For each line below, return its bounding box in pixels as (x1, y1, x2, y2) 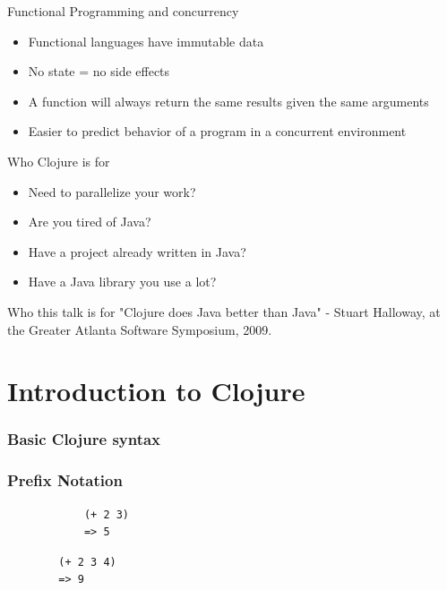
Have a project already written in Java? (28, 242, 246, 261)
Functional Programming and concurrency (7, 2, 239, 20)
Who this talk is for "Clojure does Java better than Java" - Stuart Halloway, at (7, 302, 441, 321)
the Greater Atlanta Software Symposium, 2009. (7, 320, 272, 338)
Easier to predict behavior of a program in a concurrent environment (28, 122, 407, 141)
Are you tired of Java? (28, 212, 151, 231)
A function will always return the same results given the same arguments (28, 91, 429, 110)
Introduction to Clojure (7, 372, 305, 409)
